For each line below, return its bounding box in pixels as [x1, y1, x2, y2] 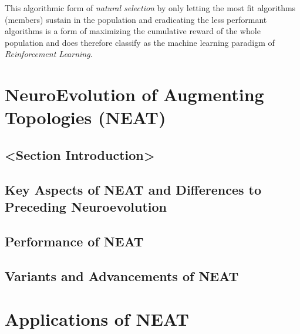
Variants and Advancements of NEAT [5, 266, 239, 285]
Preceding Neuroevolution [5, 198, 167, 216]
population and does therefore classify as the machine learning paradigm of [5, 36, 275, 48]
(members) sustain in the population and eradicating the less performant [5, 13, 267, 25]
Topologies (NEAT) [5, 105, 166, 129]
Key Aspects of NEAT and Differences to [5, 180, 262, 198]
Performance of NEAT [5, 232, 144, 250]
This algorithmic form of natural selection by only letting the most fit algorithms [5, 2, 296, 14]
